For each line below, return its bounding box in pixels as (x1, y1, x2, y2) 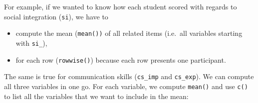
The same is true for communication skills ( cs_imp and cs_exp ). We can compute (4, 71, 254, 82)
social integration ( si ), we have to (4, 11, 108, 21)
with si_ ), (15, 37, 47, 48)
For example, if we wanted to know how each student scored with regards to (4, 1, 237, 11)
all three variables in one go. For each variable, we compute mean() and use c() (4, 81, 248, 91)
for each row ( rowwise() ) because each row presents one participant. (15, 54, 226, 65)
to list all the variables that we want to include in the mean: (4, 91, 189, 101)
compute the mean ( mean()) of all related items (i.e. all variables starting (15, 28, 243, 38)
